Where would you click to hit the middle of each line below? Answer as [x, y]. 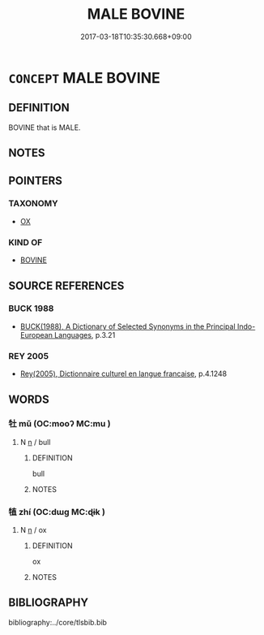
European [36, 335]
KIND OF [26, 242]
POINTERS [36, 181]
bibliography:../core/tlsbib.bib [58, 622]
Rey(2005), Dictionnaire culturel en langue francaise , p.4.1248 [123, 374]
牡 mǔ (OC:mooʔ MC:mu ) [60, 424]
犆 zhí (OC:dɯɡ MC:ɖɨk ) [57, 512]
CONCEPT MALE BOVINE [84, 78]
